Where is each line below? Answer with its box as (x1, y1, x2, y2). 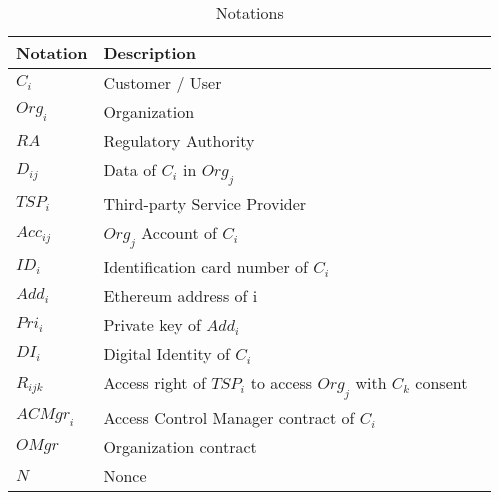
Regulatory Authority (103, 129, 255, 152)
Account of (141, 221, 217, 245)
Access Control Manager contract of (103, 405, 355, 429)
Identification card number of (103, 255, 308, 279)
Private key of (103, 313, 201, 337)
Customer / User (103, 71, 222, 94)
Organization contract (103, 434, 257, 458)
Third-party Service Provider (103, 192, 307, 216)
